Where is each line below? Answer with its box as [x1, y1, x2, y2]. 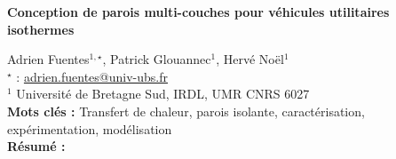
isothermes [7, 20, 75, 38]
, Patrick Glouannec [102, 50, 211, 68]
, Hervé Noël [216, 50, 284, 68]
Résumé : [7, 137, 66, 155]
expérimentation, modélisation [7, 119, 172, 138]
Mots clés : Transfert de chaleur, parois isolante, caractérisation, [7, 101, 365, 120]
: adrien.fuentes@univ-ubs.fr [16, 67, 168, 85]
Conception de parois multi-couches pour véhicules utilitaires [7, 3, 390, 20]
